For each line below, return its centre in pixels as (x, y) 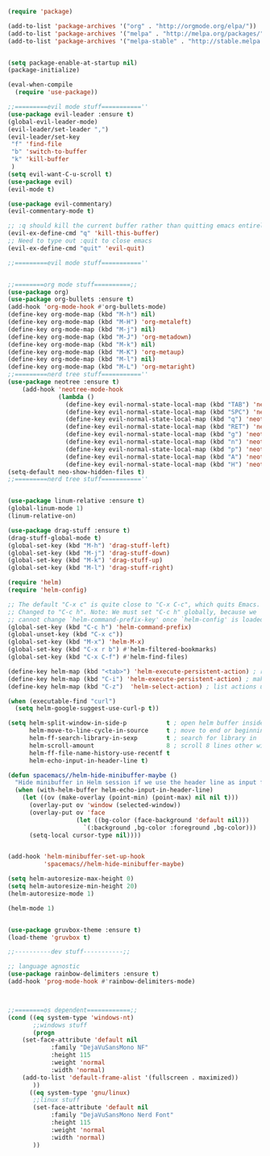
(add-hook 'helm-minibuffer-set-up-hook (77, 857)
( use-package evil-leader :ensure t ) (71, 114)
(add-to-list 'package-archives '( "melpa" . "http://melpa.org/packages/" (136, 33)
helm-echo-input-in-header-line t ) (89, 761)
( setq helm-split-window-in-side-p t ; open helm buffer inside (136, 723)
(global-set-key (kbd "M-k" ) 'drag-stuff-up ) (85, 560)
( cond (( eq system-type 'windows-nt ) (71, 1017)
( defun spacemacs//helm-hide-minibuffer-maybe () (93, 775)
